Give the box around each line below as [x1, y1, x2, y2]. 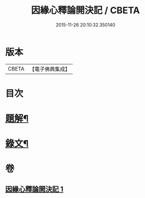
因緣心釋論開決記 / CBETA [31, 5, 140, 16]
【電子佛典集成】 [29, 65, 70, 73]
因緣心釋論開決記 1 [5, 185, 64, 193]
